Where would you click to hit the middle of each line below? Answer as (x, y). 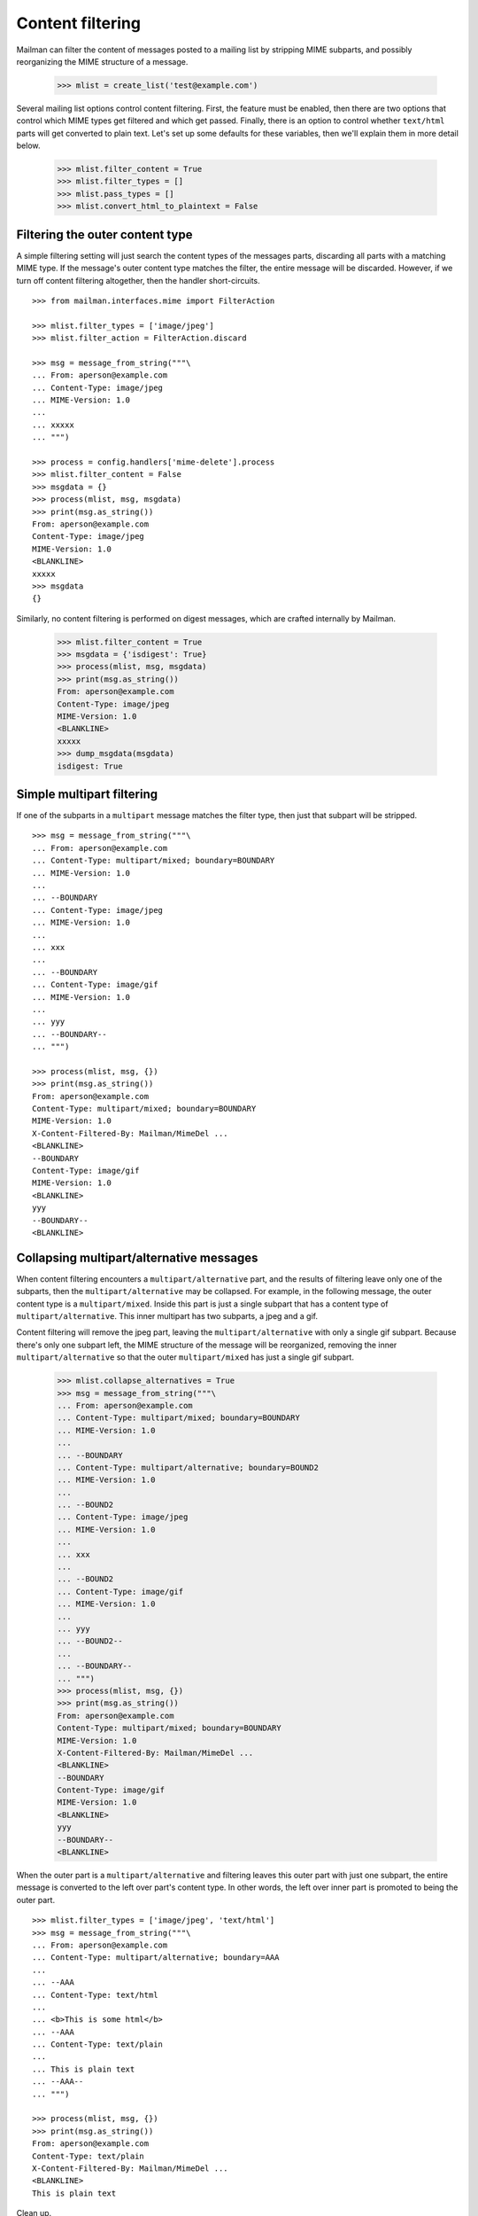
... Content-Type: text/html (95, 1995)
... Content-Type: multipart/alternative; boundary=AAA (156, 1958)
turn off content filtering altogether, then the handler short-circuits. (138, 280)
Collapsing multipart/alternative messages (137, 1257)
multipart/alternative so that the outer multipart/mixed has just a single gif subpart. (185, 1357)
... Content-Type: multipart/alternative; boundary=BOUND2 (188, 1467)
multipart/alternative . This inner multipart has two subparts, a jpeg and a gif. (167, 1316)
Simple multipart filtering (87, 794)
